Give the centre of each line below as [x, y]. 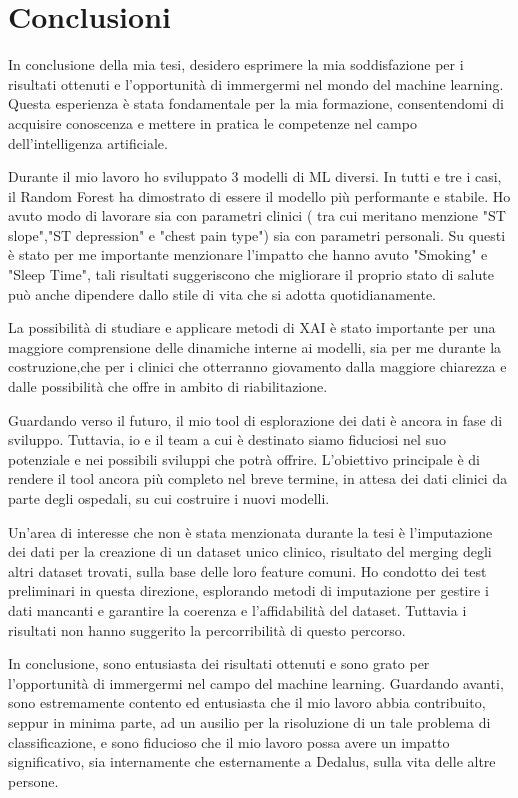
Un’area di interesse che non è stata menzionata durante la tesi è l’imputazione [250, 531]
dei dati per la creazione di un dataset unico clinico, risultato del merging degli [250, 551]
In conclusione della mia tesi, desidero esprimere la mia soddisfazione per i [236, 64]
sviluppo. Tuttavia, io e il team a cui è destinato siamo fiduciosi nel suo [227, 439]
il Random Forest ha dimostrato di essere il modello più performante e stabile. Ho [259, 195]
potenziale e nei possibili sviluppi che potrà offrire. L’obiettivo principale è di [244, 458]
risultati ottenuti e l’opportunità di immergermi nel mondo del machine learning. [256, 83]
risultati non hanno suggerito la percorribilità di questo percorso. [207, 629]
